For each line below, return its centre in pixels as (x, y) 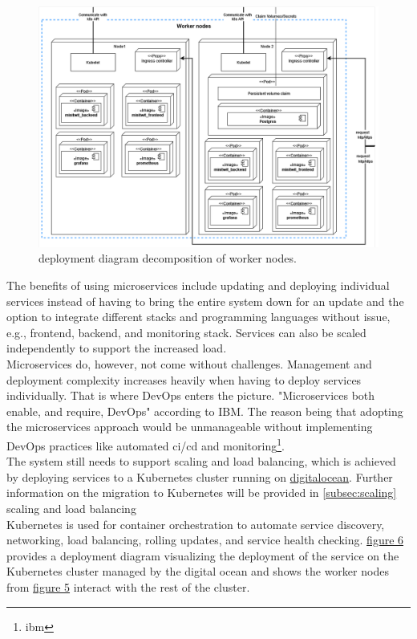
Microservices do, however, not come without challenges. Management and (189, 363)
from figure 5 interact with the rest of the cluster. (128, 586)
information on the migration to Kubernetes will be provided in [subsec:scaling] (202, 492)
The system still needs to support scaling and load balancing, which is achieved (201, 461)
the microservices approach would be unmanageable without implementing (190, 427)
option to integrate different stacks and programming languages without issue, (198, 317)
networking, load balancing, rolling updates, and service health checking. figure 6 (205, 540)
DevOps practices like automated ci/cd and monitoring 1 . (146, 444)
